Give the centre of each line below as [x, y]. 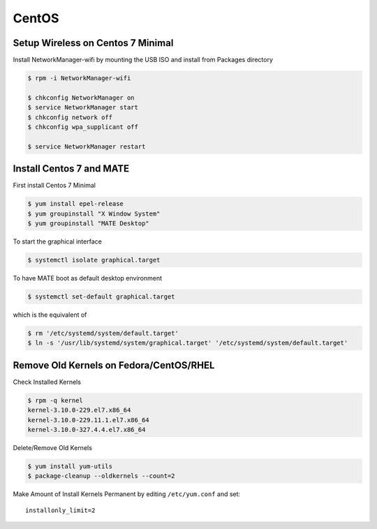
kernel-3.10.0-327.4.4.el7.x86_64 [87, 430]
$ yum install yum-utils [70, 466]
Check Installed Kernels [47, 382]
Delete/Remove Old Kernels [52, 447]
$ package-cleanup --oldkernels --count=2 [101, 476]
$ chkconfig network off [70, 117]
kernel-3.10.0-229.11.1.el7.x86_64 [88, 420]
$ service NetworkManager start [83, 107]
